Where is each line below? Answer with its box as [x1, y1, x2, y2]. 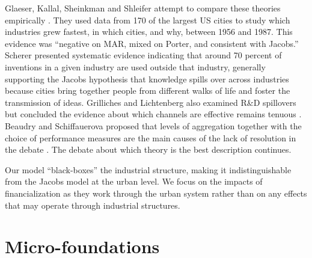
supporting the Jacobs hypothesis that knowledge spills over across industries [5, 72, 289, 85]
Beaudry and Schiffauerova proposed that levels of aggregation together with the [5, 119, 302, 132]
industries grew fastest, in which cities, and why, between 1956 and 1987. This [5, 25, 293, 38]
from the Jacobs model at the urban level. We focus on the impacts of [5, 175, 263, 188]
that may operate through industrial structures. [5, 198, 180, 211]
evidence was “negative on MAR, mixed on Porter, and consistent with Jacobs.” [5, 37, 299, 49]
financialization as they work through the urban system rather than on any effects [5, 186, 307, 199]
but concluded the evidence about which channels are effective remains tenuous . [5, 108, 302, 120]
